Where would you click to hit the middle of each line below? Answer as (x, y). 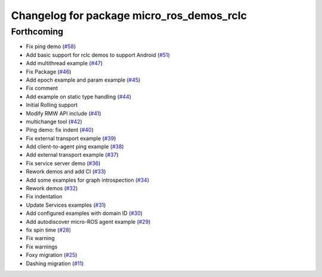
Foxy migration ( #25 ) (52, 255)
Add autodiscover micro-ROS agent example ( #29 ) (88, 222)
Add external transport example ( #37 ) (72, 155)
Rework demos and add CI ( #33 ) (66, 172)
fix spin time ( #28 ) (49, 230)
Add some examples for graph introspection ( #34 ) (87, 180)
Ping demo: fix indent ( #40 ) (60, 130)
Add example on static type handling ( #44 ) (78, 97)
